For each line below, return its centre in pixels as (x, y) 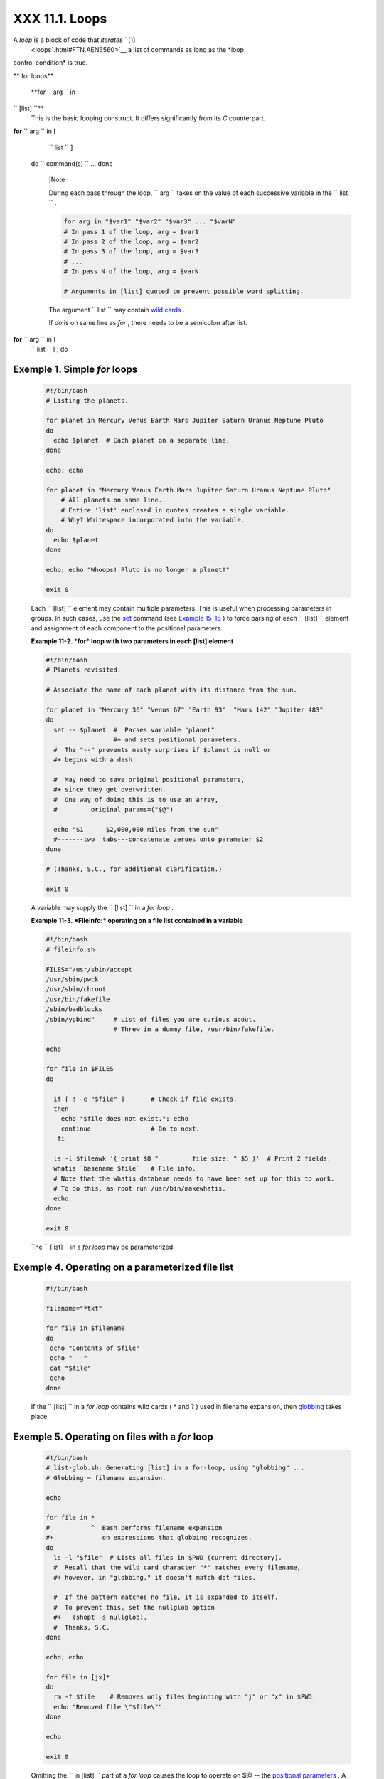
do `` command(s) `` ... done (72, 164)
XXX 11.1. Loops (60, 19)
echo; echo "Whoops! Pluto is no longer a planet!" (138, 570)
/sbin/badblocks (74, 1009)
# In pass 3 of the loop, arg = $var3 (131, 252)
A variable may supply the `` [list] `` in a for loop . (102, 908)
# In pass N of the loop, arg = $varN (131, 271)
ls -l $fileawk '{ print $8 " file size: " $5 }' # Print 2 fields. (192, 1159)
